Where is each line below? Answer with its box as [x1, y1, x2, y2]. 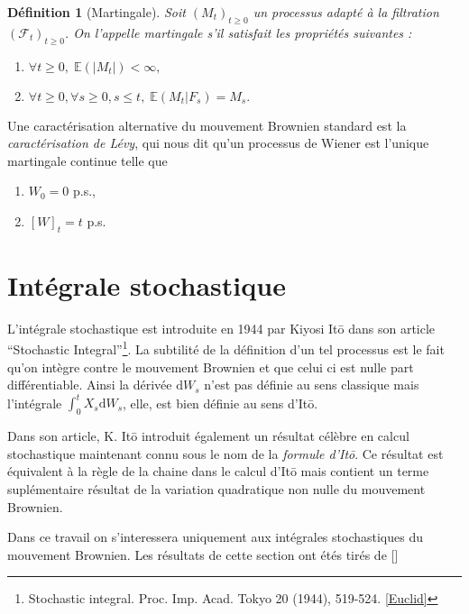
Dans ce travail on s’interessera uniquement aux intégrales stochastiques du [7, 527, 423, 546]
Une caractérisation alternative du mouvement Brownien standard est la [7, 115, 407, 134]
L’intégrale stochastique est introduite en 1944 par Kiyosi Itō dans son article [7, 318, 436, 337]
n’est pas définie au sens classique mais [204, 375, 419, 394]
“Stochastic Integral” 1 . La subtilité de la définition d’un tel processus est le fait [7, 337, 445, 359]
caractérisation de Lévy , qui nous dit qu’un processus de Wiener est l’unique [7, 133, 429, 152]
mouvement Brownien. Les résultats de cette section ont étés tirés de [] [7, 545, 399, 564]
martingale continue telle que [7, 151, 168, 170]
